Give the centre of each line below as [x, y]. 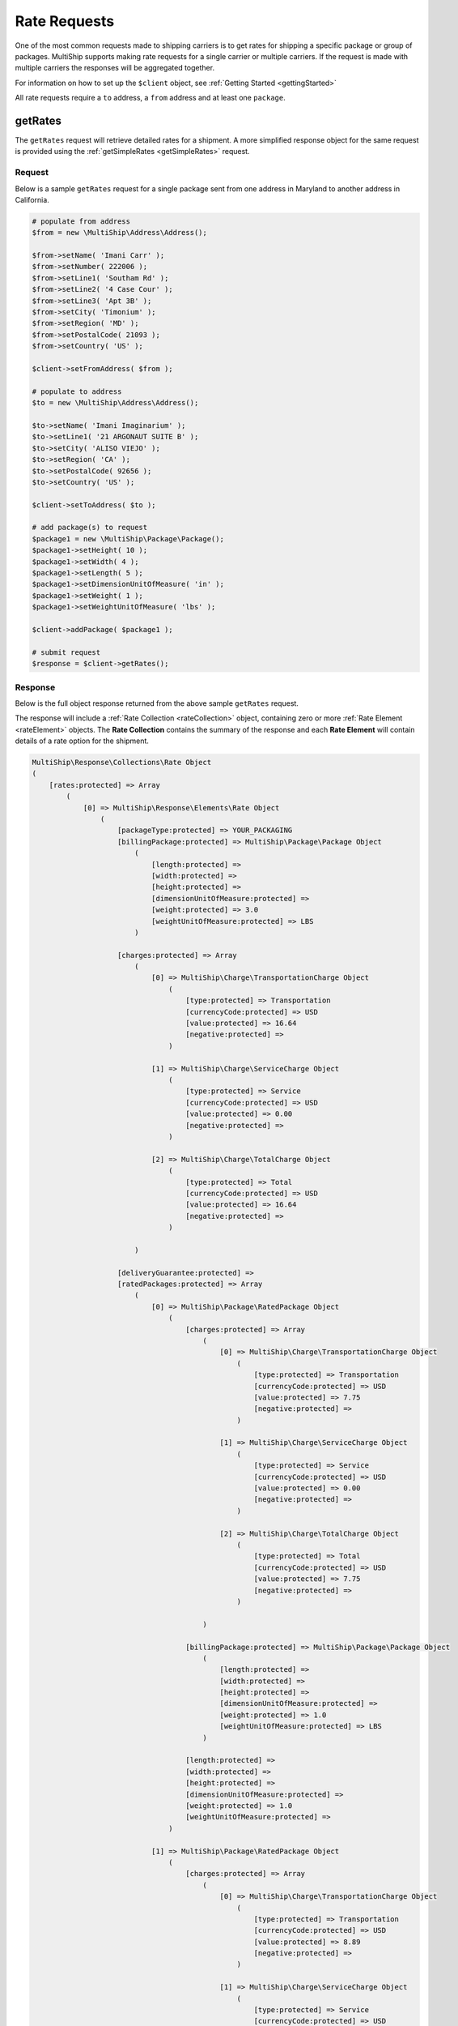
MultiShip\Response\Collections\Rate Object [122, 763]
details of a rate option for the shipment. [82, 741]
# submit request [66, 652]
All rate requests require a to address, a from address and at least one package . [151, 98]
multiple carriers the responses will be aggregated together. [114, 68]
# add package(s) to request [90, 528]
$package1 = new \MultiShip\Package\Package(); [128, 539]
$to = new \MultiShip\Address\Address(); [115, 403]
